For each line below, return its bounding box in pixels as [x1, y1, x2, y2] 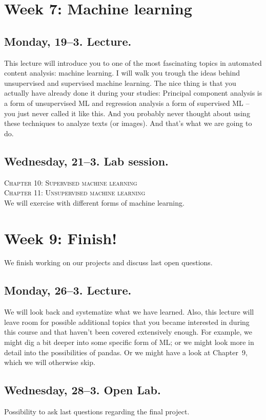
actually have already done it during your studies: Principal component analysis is [4, 87, 262, 98]
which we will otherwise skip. [4, 357, 95, 368]
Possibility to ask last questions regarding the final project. [4, 406, 190, 416]
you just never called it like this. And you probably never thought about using [4, 107, 250, 118]
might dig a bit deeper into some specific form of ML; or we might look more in [4, 337, 254, 348]
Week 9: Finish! [4, 227, 117, 248]
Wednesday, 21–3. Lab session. [4, 153, 169, 169]
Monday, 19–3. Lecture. [4, 33, 132, 49]
